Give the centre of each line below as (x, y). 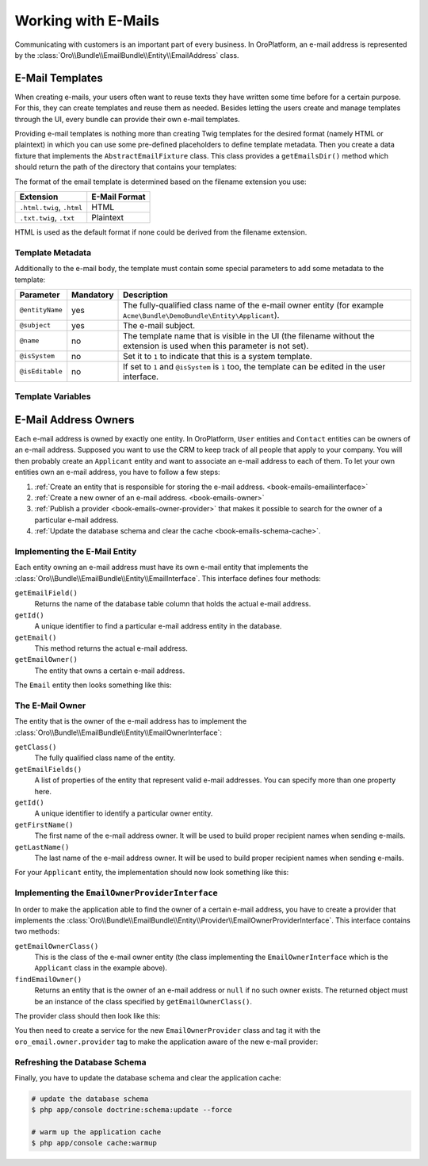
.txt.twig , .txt (47, 217)
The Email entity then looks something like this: (93, 685)
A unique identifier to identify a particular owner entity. (124, 813)
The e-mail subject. (159, 325)
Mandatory (93, 295)
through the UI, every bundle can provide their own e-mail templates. (128, 119)
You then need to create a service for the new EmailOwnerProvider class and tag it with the (168, 1030)
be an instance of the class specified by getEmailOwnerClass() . (143, 1001)
